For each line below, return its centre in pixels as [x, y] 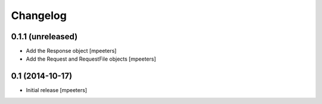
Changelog [39, 15]
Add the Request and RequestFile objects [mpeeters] [91, 59]
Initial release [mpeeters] [57, 90]
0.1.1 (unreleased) [44, 37]
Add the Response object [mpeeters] [71, 51]
